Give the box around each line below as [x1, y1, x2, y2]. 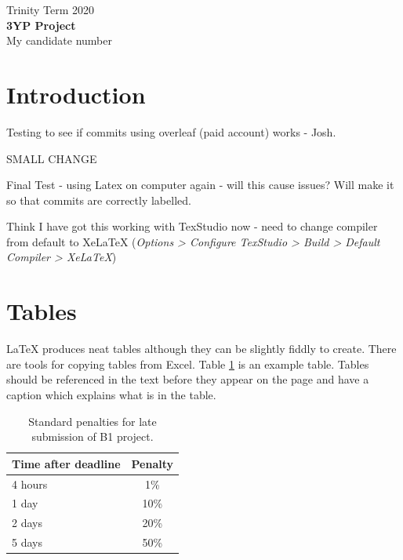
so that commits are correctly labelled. [6, 191, 191, 208]
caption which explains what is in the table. [6, 386, 216, 402]
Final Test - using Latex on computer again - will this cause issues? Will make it [6, 176, 394, 193]
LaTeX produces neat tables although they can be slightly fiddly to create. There [6, 340, 397, 357]
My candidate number [6, 32, 113, 49]
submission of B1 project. [31, 428, 154, 445]
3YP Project [6, 16, 76, 33]
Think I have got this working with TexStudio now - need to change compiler [6, 218, 378, 235]
